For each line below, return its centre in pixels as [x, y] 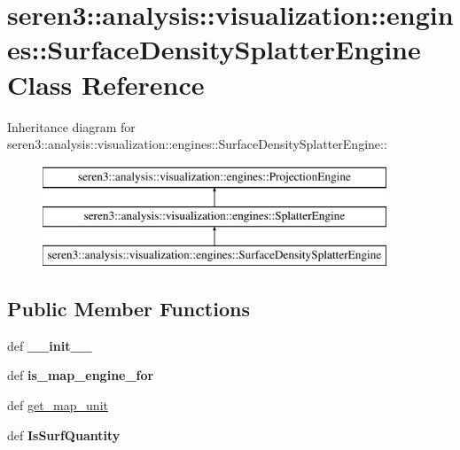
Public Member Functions [129, 309]
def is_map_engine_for [81, 375]
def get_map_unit [58, 405]
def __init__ [50, 345]
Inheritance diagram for [71, 126]
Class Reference [106, 84]
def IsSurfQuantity [64, 434]
